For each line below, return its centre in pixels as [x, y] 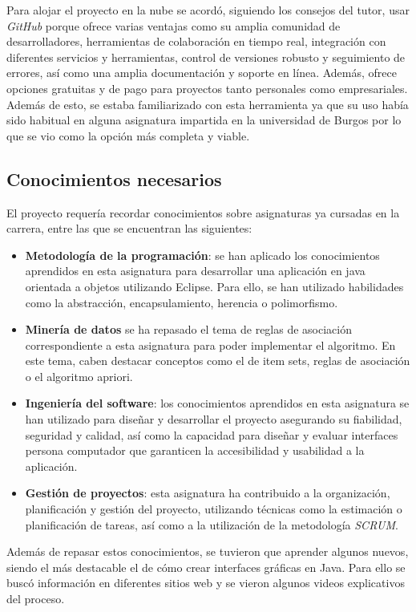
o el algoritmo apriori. [79, 376]
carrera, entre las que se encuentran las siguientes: [129, 228]
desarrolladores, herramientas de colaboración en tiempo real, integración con [196, 41]
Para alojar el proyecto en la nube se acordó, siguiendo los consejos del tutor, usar [208, 10]
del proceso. [36, 599]
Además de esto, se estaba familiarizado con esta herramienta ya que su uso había [208, 104]
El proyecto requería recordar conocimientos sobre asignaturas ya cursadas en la [203, 212]
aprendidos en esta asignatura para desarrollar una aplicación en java [195, 271]
